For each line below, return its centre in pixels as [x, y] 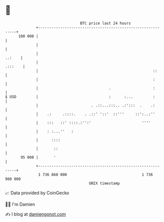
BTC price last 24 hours [106, 23]
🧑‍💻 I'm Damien [20, 204]
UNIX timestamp [104, 183]
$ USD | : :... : [80, 97]
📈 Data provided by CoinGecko [37, 193]
